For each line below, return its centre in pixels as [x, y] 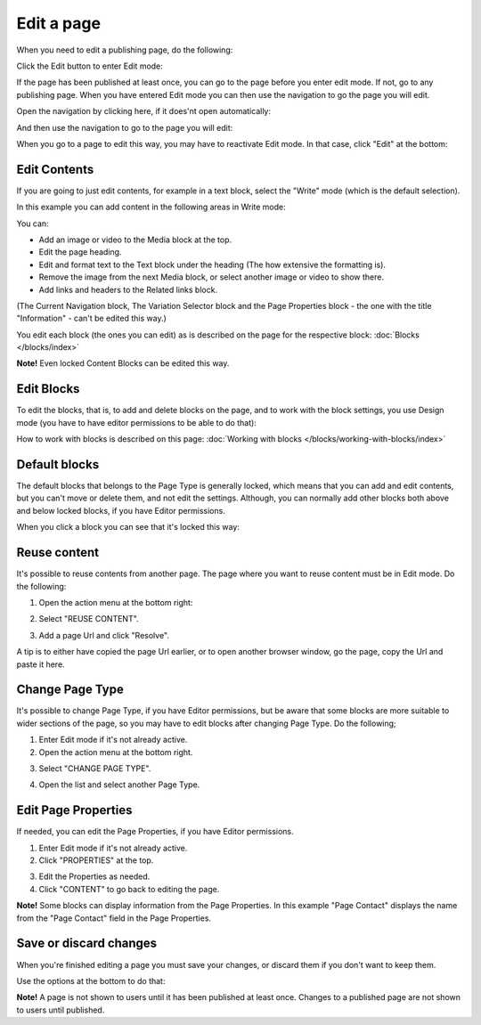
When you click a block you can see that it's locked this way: [128, 527]
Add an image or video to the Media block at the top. [135, 240]
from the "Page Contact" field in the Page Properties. [114, 918]
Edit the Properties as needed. [94, 876]
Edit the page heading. [80, 252]
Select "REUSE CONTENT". [89, 619]
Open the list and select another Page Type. [119, 785]
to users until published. [61, 1010]
